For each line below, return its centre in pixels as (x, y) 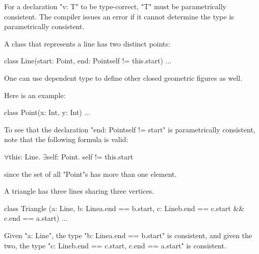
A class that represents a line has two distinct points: (87, 43)
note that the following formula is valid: (66, 139)
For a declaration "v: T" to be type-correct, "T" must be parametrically (115, 6)
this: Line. (25, 156)
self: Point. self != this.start (90, 156)
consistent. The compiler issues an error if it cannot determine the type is (119, 16)
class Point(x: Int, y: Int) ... (47, 112)
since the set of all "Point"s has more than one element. (90, 174)
